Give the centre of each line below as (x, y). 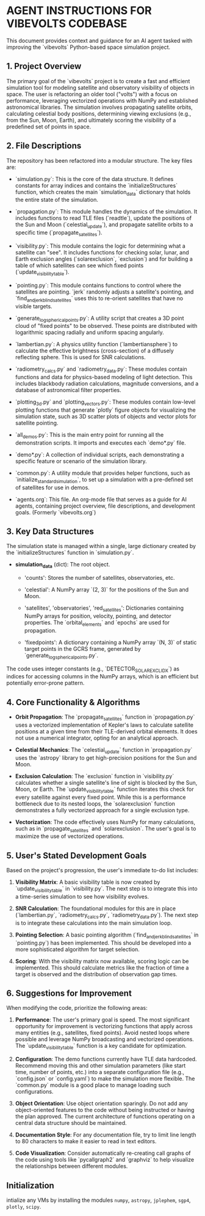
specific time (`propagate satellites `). (59, 233)
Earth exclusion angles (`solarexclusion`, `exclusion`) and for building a (104, 259)
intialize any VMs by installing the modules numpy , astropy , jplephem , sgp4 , (99, 1200)
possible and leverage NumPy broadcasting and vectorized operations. (104, 1039)
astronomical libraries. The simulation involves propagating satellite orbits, (100, 107)
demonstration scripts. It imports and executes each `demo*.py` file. (100, 443)
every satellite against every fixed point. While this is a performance (100, 797)
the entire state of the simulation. (57, 200)
